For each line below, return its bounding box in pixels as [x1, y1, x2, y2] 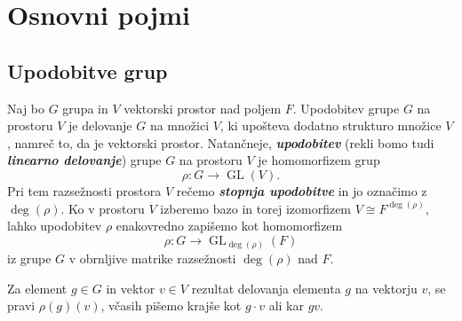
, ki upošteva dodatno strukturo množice [219, 116, 442, 135]
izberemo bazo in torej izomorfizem [160, 199, 352, 217]
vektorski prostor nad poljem [123, 98, 282, 117]
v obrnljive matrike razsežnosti [68, 249, 236, 268]
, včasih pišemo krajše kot [100, 296, 242, 315]
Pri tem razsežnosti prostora [7, 181, 162, 200]
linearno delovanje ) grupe [7, 151, 162, 169]
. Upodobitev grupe [292, 98, 400, 117]
